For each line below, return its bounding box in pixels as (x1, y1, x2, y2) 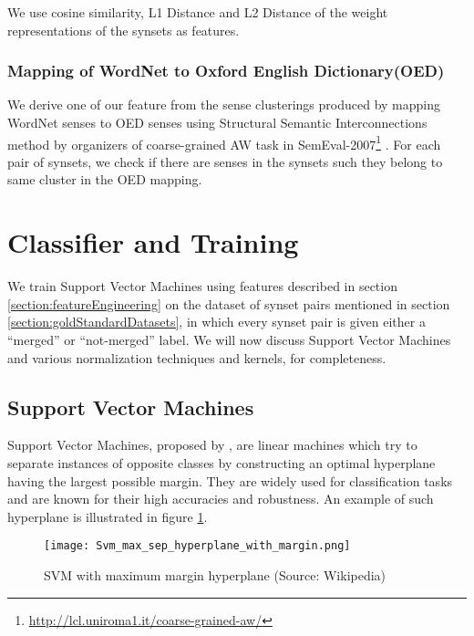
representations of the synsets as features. (7, 20, 240, 39)
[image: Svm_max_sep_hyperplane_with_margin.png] (44, 539, 351, 553)
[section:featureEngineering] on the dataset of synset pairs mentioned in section (7, 294, 450, 313)
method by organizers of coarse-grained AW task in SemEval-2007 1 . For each (7, 131, 441, 153)
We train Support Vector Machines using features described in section (7, 276, 397, 296)
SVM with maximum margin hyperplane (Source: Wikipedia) (44, 565, 386, 584)
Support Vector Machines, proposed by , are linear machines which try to (7, 435, 417, 454)
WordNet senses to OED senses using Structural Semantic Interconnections (7, 113, 428, 131)
